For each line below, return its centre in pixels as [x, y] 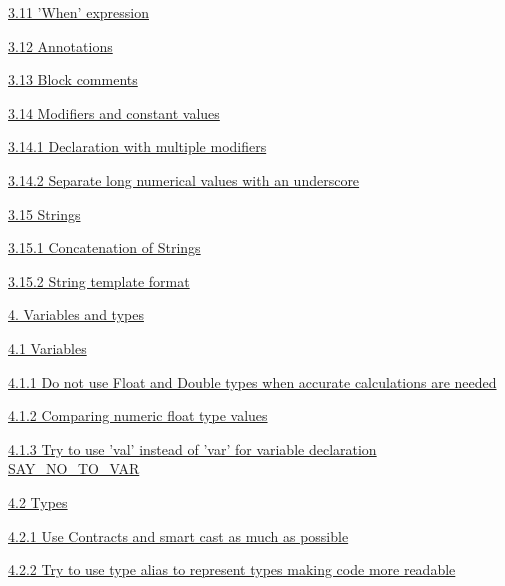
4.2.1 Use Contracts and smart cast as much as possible [178, 535]
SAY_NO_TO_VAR [74, 468]
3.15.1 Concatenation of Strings [104, 247]
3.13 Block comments [73, 79]
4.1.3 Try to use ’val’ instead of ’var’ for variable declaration [192, 448]
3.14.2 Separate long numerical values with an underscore [184, 179]
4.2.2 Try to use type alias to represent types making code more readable [232, 569]
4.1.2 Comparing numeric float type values [138, 415]
